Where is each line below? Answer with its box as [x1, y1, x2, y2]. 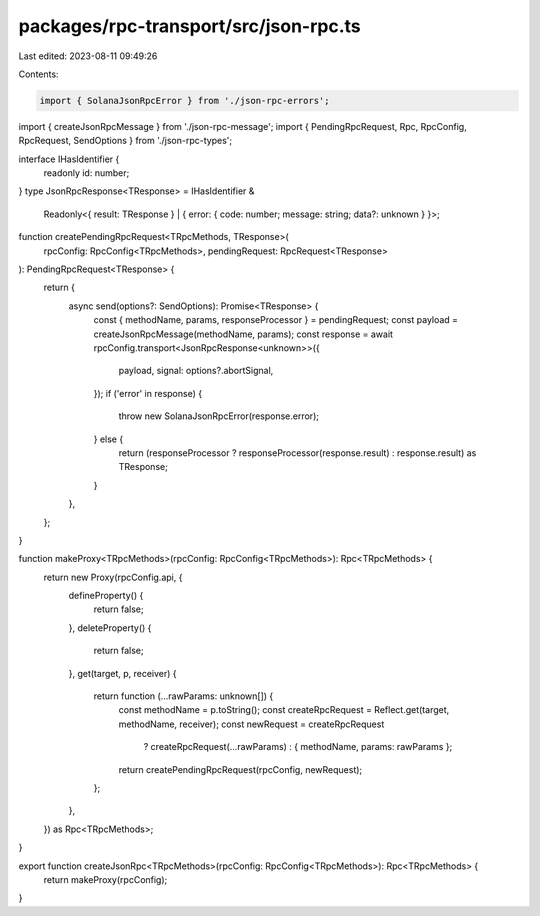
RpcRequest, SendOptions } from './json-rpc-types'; [18, 135, 233, 147]
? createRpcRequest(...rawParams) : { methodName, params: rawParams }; [143, 741, 453, 753]
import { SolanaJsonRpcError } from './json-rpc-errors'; [39, 95, 330, 106]
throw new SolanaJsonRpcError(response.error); [118, 410, 320, 422]
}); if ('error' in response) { [93, 387, 203, 399]
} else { [93, 433, 124, 445]
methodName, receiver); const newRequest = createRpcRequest [118, 718, 385, 730]
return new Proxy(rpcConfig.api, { [43, 571, 183, 583]
